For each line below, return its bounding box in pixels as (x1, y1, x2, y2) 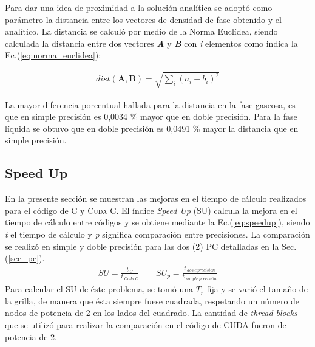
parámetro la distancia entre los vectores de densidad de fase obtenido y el (5, 13, 282, 26)
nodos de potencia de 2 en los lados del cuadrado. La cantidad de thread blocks (5, 306, 297, 319)
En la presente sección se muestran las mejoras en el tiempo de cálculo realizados (5, 192, 307, 205)
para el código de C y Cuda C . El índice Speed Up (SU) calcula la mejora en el (5, 204, 297, 216)
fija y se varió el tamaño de (206, 283, 308, 295)
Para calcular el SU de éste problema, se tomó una (5, 283, 194, 295)
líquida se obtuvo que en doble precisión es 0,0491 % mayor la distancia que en (5, 122, 299, 134)
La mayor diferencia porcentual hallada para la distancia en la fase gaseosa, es (5, 98, 296, 111)
